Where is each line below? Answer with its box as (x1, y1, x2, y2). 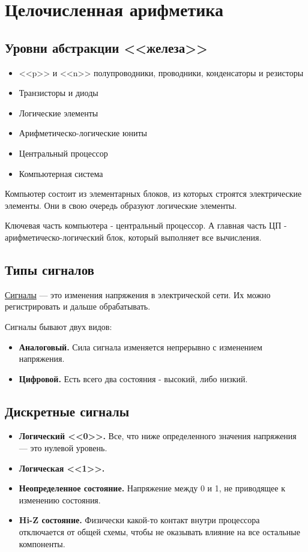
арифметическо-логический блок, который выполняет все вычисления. (5, 230, 262, 243)
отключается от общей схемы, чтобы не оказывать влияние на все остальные (19, 526, 300, 538)
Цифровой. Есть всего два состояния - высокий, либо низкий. (19, 372, 248, 385)
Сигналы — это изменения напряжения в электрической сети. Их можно (5, 288, 271, 301)
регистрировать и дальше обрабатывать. (5, 300, 151, 313)
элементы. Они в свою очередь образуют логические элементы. (5, 199, 237, 211)
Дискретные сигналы (5, 401, 130, 420)
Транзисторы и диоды (19, 86, 98, 99)
